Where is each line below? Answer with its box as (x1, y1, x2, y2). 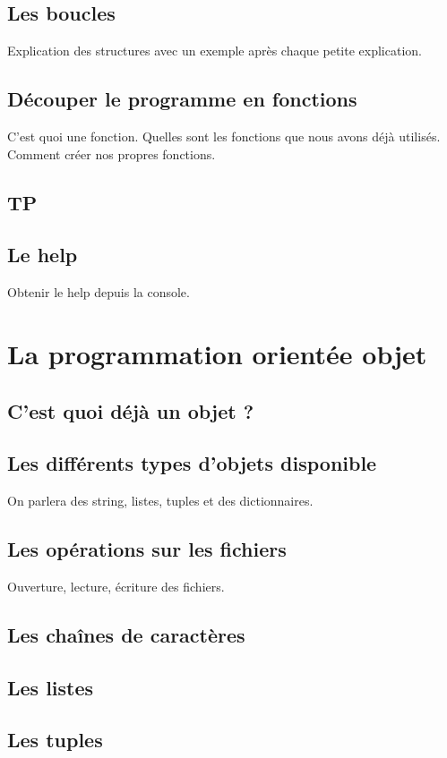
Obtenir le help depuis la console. (7, 283, 190, 302)
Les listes (7, 673, 94, 701)
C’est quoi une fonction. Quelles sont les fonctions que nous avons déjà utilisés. (7, 127, 441, 145)
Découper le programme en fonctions (7, 85, 357, 113)
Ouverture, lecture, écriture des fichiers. (7, 576, 225, 595)
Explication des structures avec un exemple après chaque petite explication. (7, 41, 422, 60)
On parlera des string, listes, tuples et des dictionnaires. (7, 491, 314, 510)
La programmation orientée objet (7, 335, 427, 371)
